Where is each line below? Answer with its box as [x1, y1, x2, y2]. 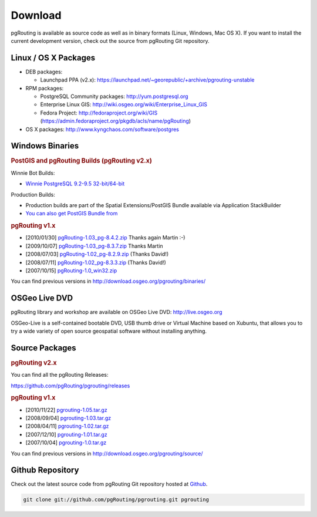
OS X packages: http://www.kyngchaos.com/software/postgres [25, 126, 179, 133]
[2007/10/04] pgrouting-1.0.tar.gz [25, 439, 107, 446]
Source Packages [11, 343, 76, 353]
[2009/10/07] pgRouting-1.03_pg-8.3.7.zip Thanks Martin [25, 242, 164, 249]
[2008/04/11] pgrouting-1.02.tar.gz [25, 423, 109, 430]
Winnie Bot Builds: [11, 169, 55, 176]
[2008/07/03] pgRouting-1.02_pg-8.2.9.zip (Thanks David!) [25, 251, 169, 258]
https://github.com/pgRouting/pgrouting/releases [11, 382, 130, 389]
